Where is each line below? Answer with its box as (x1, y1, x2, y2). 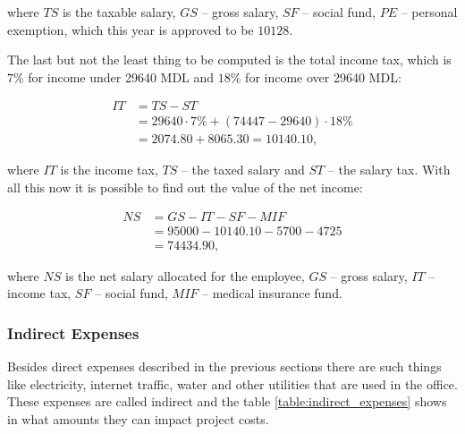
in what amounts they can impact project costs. (7, 409, 269, 428)
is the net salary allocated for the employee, (64, 266, 305, 285)
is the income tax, (60, 160, 158, 179)
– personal (401, 3, 458, 21)
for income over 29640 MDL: (245, 67, 402, 86)
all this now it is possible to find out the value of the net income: (7, 178, 363, 197)
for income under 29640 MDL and (28, 67, 215, 86)
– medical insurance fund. (201, 284, 342, 302)
